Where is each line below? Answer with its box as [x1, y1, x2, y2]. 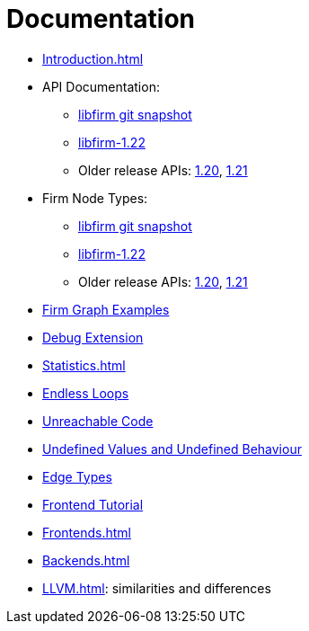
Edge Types [42, 468, 112, 484]
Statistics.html [42, 357, 126, 373]
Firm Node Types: [42, 190, 148, 206]
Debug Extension [42, 329, 144, 345]
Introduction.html [42, 50, 144, 67]
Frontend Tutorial [42, 496, 144, 512]
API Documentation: [42, 78, 160, 94]
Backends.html [42, 552, 130, 568]
